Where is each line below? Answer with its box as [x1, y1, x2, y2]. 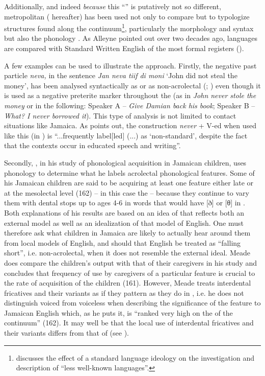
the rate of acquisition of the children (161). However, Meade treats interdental [4, 277, 251, 288]
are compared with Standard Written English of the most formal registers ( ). [4, 43, 244, 54]
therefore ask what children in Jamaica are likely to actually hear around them [4, 227, 251, 238]
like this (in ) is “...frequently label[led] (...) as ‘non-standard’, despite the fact [4, 130, 248, 140]
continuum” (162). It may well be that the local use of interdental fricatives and [4, 317, 254, 328]
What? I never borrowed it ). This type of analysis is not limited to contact [4, 110, 236, 121]
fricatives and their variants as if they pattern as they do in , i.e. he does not [4, 287, 244, 298]
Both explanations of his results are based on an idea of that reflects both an [4, 207, 244, 218]
